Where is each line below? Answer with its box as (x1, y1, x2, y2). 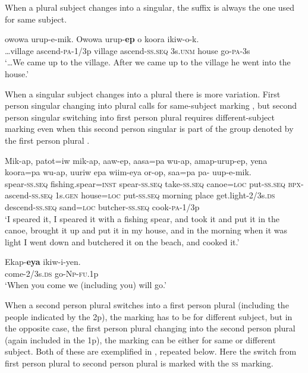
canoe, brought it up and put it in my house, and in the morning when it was (5, 224, 288, 236)
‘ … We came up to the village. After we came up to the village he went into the (5, 56, 291, 68)
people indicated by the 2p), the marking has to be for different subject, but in (5, 310, 293, 323)
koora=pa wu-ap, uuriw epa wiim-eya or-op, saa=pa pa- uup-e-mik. (5, 166, 252, 178)
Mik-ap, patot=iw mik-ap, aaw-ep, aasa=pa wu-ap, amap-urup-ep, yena (5, 154, 268, 166)
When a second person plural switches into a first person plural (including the (5, 299, 289, 311)
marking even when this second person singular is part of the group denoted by (5, 122, 294, 135)
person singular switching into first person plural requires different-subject (5, 110, 275, 123)
